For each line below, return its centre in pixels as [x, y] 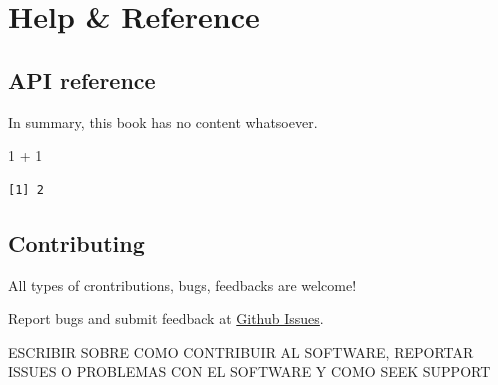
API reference [82, 79]
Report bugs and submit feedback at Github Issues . [166, 318]
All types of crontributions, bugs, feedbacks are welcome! [182, 284]
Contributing [76, 242]
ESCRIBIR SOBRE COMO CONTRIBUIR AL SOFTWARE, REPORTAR [241, 351]
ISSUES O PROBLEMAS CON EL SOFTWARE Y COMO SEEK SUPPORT [249, 371]
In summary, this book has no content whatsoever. [163, 121]
